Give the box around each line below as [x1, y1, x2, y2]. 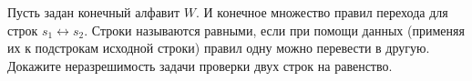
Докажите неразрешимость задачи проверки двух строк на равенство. [7, 56, 393, 75]
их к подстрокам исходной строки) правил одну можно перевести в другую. [7, 38, 430, 57]
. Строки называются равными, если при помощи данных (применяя [84, 20, 465, 39]
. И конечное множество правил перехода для [195, 3, 448, 21]
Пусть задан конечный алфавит [7, 3, 180, 21]
